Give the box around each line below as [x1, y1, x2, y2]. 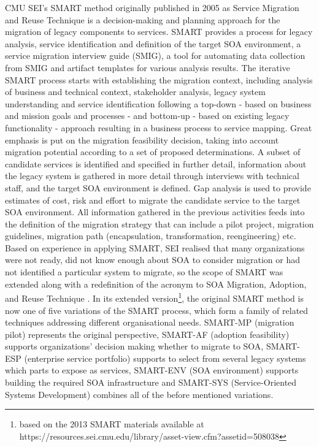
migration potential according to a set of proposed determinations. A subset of [5, 145, 301, 158]
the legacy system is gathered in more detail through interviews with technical [5, 169, 299, 182]
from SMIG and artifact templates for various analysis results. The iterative [5, 61, 290, 74]
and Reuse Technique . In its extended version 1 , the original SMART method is [5, 290, 304, 304]
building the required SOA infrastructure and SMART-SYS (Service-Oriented [5, 376, 297, 389]
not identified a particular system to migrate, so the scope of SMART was [5, 266, 283, 278]
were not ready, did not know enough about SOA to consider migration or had [5, 253, 300, 266]
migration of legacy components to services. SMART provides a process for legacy [5, 25, 313, 38]
